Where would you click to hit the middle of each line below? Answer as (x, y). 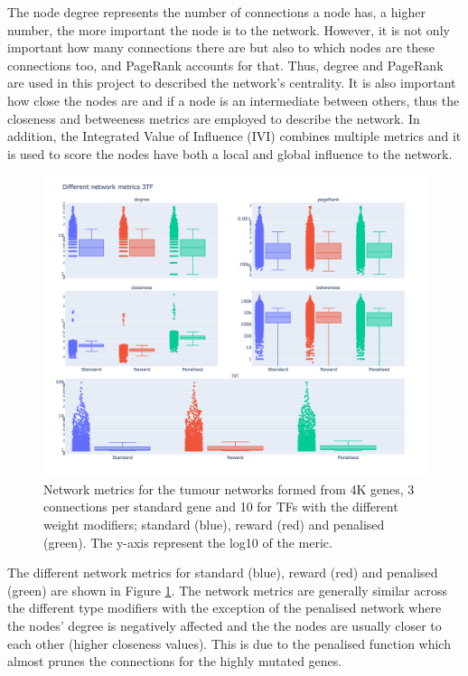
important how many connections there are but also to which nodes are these (221, 47)
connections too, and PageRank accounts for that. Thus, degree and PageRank (225, 65)
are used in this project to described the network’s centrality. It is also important (232, 83)
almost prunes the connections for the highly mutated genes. (175, 661)
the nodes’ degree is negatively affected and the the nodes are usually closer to (225, 625)
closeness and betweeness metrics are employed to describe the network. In (214, 118)
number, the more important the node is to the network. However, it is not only (229, 29)
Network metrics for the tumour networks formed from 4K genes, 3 (229, 488)
